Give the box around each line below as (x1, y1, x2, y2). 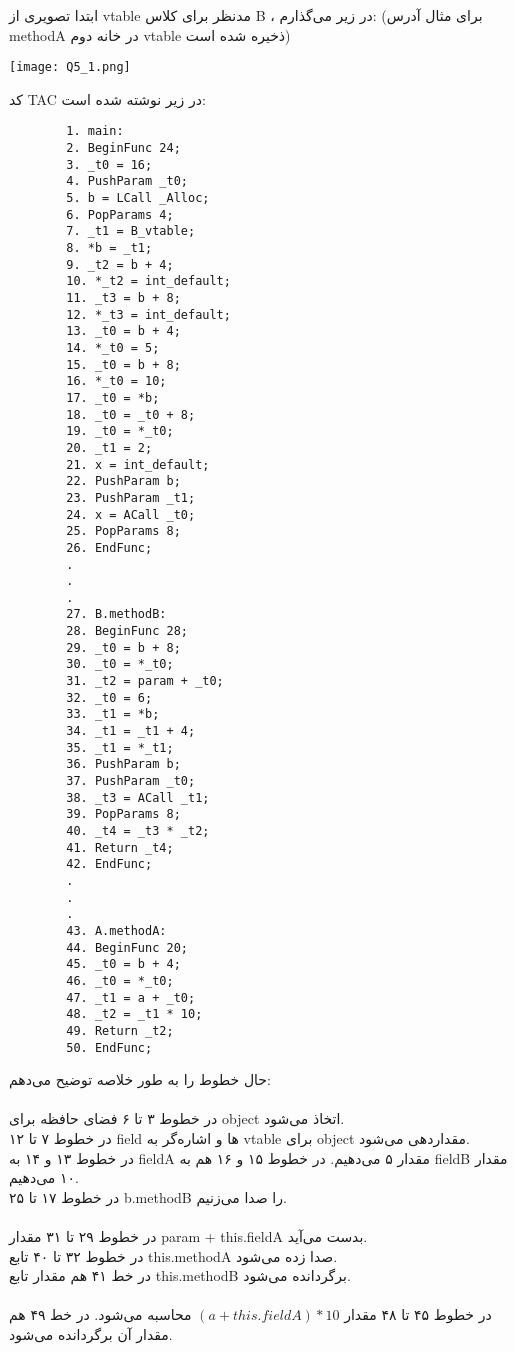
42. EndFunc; (66, 857, 153, 872)
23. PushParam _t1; (66, 490, 196, 505)
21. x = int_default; (66, 457, 210, 472)
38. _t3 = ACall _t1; (66, 790, 210, 805)
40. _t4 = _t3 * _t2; (66, 824, 210, 838)
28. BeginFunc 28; (66, 624, 188, 639)
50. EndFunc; (66, 1040, 153, 1055)
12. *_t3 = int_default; (66, 307, 231, 322)
